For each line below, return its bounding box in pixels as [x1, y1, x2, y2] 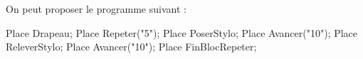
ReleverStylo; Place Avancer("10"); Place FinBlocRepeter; [6, 39, 257, 54]
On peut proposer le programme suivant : [6, 1, 186, 16]
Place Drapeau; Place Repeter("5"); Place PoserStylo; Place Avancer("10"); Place [6, 25, 358, 40]
